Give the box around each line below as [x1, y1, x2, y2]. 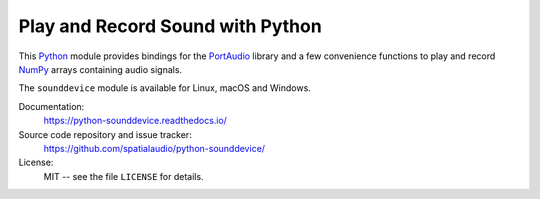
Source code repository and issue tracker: [18, 128, 192, 140]
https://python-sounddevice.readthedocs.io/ [43, 115, 227, 127]
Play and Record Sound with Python [18, 15, 322, 37]
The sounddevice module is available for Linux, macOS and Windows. [18, 82, 312, 94]
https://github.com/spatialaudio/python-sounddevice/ [43, 142, 265, 154]
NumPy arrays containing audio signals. [18, 63, 183, 75]
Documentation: [18, 100, 85, 112]
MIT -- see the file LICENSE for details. [43, 170, 204, 182]
